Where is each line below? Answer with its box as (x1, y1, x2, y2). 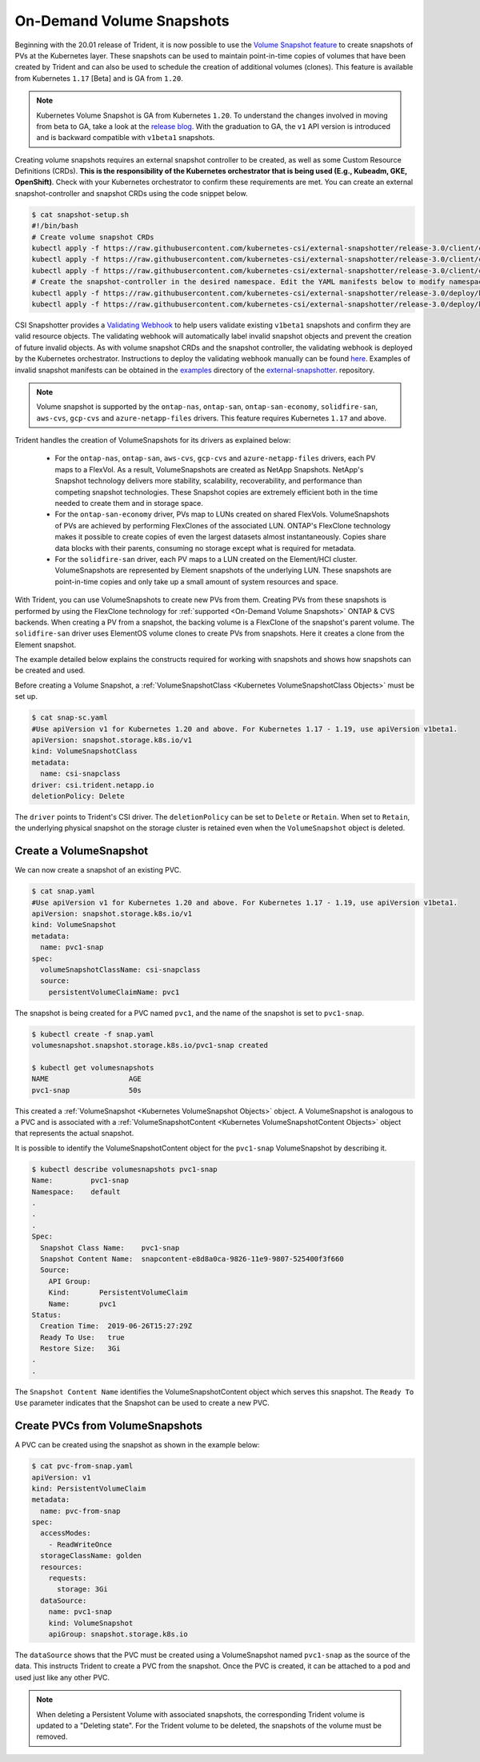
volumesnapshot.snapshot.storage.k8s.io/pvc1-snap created (31, 1041, 268, 1050)
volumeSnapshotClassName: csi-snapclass (40, 965, 201, 974)
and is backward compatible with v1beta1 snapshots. (36, 133, 215, 142)
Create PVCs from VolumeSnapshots (14, 1419, 203, 1433)
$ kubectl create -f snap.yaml (31, 1030, 155, 1038)
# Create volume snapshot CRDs (31, 232, 155, 242)
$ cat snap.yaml (31, 887, 96, 896)
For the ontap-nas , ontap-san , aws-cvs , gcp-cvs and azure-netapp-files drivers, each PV (54, 453, 376, 464)
